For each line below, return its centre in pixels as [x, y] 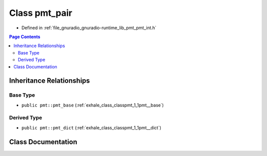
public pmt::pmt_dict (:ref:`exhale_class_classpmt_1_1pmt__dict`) [91, 128]
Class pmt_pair [41, 13]
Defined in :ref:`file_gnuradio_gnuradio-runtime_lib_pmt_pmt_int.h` [89, 28]
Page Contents [25, 37]
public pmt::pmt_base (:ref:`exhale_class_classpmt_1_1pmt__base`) [93, 105]
